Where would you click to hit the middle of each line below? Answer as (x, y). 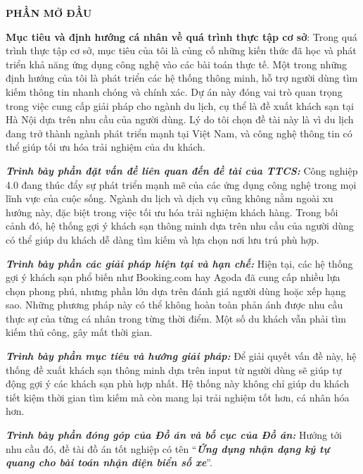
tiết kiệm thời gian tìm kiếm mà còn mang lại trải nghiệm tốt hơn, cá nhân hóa (178, 397)
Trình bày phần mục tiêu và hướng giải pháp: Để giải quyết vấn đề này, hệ (181, 356)
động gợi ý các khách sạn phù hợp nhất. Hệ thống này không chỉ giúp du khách (178, 383)
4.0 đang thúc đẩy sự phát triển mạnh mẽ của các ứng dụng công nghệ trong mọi (181, 184)
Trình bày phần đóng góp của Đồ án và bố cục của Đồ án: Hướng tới (174, 435)
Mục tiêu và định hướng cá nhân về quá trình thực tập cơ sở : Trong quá (181, 36)
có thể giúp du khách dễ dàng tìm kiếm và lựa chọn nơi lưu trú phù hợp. (163, 239)
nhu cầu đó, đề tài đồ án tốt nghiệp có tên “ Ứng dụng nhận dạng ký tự (168, 448)
